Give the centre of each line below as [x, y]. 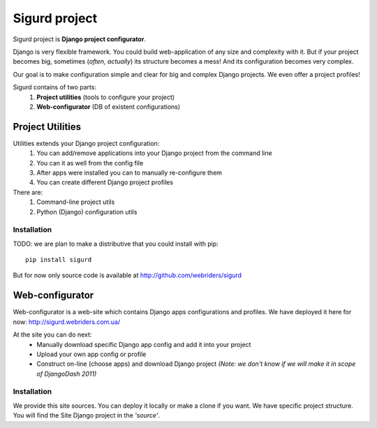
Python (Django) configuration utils [87, 212]
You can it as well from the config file [90, 163]
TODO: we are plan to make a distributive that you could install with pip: [116, 244]
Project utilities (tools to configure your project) [105, 97]
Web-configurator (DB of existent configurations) [109, 106]
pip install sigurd [59, 260]
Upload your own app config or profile [91, 354]
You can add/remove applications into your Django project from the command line [154, 153]
